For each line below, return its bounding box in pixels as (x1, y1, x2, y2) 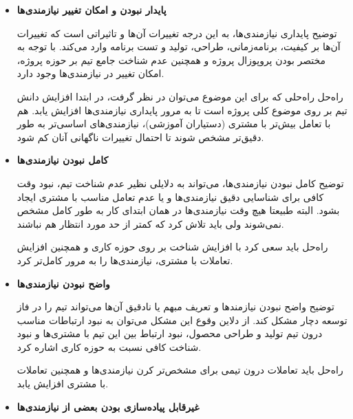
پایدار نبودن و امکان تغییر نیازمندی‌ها (17, 3, 167, 17)
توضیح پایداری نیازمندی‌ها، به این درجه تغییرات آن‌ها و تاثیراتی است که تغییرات (17, 25, 337, 40)
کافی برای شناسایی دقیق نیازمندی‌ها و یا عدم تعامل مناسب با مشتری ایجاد (17, 189, 324, 204)
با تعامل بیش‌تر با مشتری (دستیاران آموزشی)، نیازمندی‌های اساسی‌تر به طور (17, 116, 331, 131)
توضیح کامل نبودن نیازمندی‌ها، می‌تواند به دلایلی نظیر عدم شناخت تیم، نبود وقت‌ (17, 175, 344, 190)
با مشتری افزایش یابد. (17, 376, 109, 391)
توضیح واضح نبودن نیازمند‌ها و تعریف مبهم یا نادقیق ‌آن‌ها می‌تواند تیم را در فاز (17, 299, 334, 314)
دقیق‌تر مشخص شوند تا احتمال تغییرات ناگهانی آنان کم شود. (17, 129, 264, 144)
